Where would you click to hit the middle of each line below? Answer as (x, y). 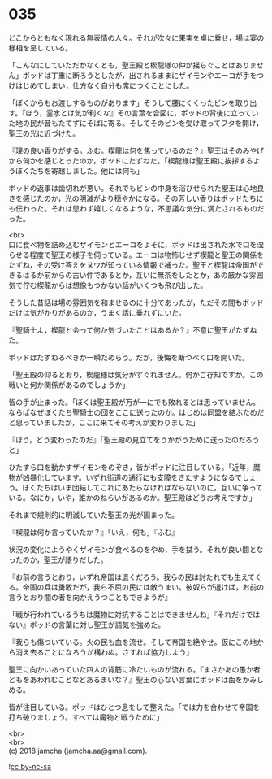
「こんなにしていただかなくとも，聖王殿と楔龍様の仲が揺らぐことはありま (133, 65)
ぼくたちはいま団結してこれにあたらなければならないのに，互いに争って (143, 487)
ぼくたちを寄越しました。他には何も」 (79, 171)
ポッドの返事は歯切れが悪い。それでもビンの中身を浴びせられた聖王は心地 (133, 188)
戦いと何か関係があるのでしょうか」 (69, 385)
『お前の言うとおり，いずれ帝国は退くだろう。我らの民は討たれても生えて (132, 577)
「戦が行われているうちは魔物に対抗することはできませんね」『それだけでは (134, 614)
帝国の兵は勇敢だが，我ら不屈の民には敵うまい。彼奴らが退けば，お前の (143, 587)
